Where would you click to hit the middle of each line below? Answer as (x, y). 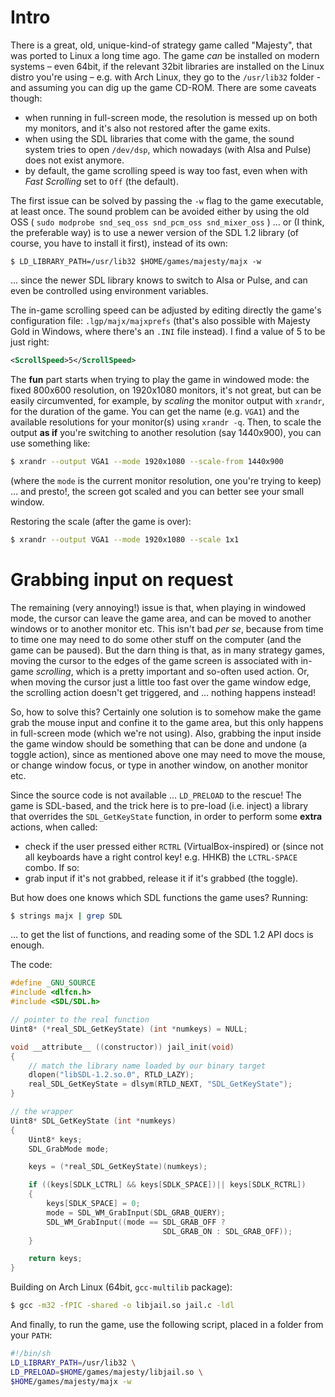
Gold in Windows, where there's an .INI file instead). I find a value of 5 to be (168, 331)
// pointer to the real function (80, 1020)
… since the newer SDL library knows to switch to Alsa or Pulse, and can (159, 280)
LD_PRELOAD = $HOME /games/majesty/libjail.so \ (106, 1372)
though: (26, 98)
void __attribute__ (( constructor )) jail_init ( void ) (122, 1047)
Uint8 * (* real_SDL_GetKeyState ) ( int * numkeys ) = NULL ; (129, 1029)
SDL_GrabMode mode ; (69, 1149)
